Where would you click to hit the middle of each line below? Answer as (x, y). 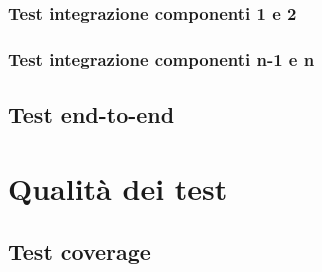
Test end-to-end (91, 114)
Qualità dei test (118, 187)
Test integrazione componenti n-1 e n (161, 58)
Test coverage (79, 251)
